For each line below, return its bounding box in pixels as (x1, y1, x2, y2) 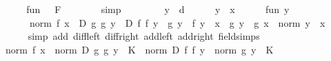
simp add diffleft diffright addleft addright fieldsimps (28, 29, 260, 43)
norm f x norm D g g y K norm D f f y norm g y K (5, 42, 274, 56)
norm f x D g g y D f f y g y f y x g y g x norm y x (29, 15, 325, 29)
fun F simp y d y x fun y (26, 2, 290, 16)
